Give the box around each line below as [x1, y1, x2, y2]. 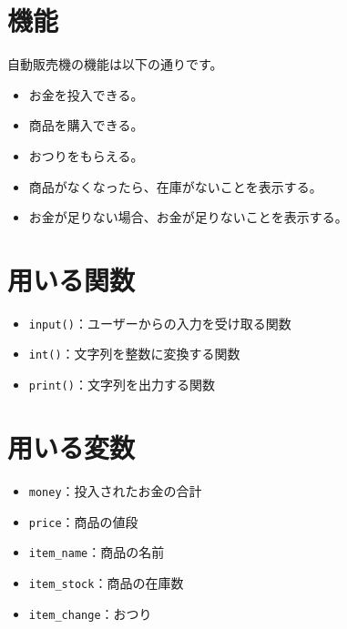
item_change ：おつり [28, 604, 152, 623]
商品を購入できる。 [28, 116, 144, 135]
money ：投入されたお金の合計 [28, 481, 202, 500]
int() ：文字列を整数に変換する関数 [28, 344, 240, 363]
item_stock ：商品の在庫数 [28, 573, 184, 592]
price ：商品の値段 [28, 512, 138, 531]
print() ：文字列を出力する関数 [28, 375, 215, 394]
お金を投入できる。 [28, 85, 144, 104]
